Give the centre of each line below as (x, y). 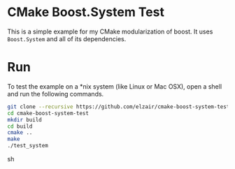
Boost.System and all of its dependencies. (67, 38)
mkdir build (24, 119)
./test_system (28, 146)
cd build (20, 126)
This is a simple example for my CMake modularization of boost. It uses (110, 31)
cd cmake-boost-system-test (48, 113)
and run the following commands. (56, 94)
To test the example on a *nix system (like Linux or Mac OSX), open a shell (115, 86)
